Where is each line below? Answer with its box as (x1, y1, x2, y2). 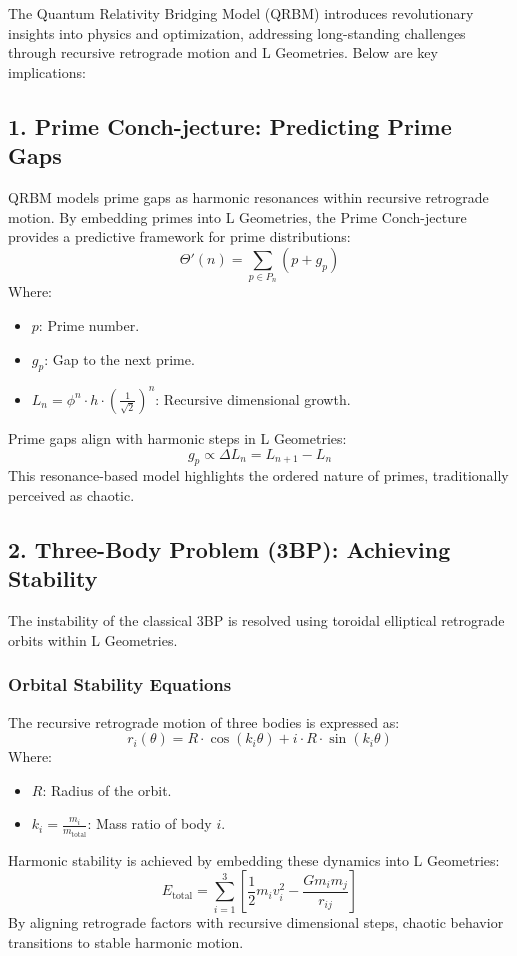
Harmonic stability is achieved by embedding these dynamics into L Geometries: (8, 849, 500, 870)
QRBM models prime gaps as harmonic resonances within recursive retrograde (8, 186, 489, 207)
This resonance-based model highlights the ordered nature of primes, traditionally (8, 465, 509, 486)
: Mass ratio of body (87, 813, 212, 834)
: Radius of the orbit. (42, 779, 172, 800)
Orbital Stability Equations (8, 672, 232, 697)
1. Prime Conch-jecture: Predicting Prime (8, 110, 452, 141)
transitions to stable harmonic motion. (8, 931, 244, 952)
